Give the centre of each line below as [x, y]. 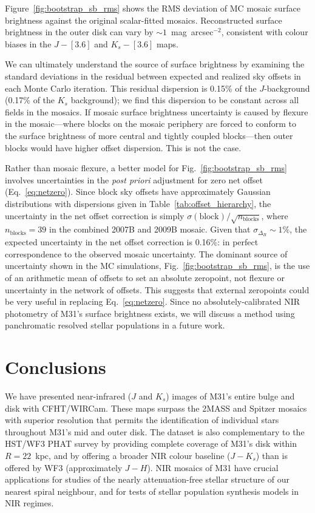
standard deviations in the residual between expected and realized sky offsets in [153, 76]
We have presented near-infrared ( [68, 396]
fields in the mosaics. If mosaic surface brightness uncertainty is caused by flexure [157, 111]
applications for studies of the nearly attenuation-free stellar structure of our [147, 479]
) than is [272, 455]
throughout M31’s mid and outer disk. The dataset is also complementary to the [155, 431]
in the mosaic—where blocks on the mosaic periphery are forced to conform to [151, 124]
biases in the [28, 43]
